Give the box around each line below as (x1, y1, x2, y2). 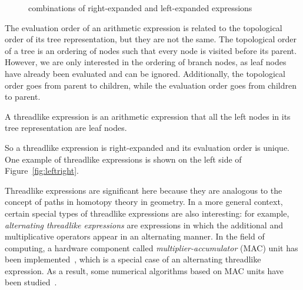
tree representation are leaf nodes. (5, 122, 127, 134)
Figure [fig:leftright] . (5, 164, 79, 177)
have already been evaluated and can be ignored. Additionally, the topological (5, 67, 285, 79)
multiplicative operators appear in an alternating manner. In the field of (5, 230, 265, 242)
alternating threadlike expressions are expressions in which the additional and (5, 218, 283, 231)
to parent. (5, 90, 41, 103)
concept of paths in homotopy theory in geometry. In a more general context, (5, 195, 283, 208)
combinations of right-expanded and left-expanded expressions (28, 2, 252, 14)
